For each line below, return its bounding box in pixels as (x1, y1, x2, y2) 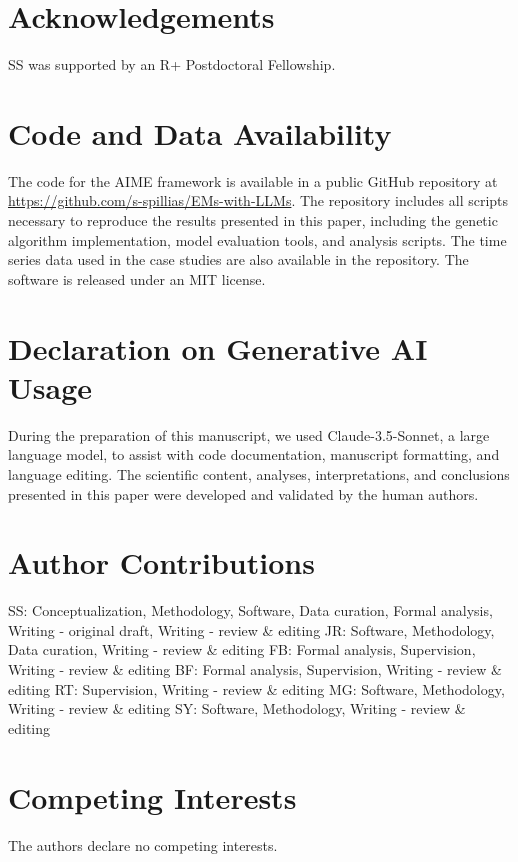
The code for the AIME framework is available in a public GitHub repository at (8, 170, 498, 191)
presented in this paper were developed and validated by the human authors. (8, 483, 479, 504)
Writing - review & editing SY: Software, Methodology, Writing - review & (8, 698, 466, 719)
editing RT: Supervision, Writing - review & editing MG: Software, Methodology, (8, 678, 505, 699)
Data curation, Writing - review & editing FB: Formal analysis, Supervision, (8, 639, 476, 660)
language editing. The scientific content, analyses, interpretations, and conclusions (8, 463, 510, 484)
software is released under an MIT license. (8, 268, 266, 289)
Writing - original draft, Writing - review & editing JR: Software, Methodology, (8, 619, 495, 640)
